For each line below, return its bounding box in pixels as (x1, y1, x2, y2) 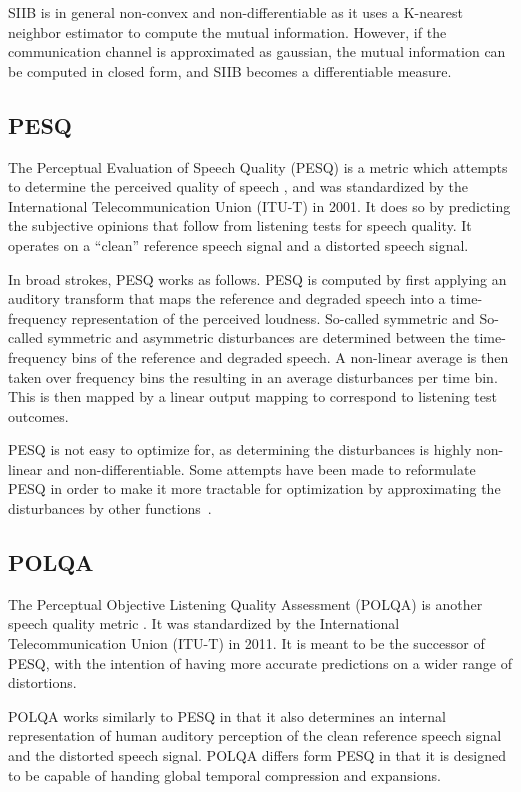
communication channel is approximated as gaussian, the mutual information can (8, 41, 506, 62)
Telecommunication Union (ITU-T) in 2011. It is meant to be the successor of (8, 633, 485, 654)
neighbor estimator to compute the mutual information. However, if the (8, 21, 447, 42)
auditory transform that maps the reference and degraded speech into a (8, 288, 446, 309)
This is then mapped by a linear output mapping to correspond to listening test (8, 386, 497, 407)
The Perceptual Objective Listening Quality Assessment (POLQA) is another (8, 593, 483, 614)
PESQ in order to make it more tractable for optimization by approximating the (8, 478, 501, 499)
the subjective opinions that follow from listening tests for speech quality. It (8, 215, 472, 236)
